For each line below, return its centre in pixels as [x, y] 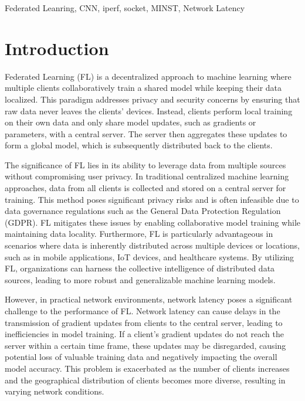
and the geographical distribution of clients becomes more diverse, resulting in [145, 380]
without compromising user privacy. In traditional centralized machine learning [147, 176]
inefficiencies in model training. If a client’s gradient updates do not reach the [144, 334]
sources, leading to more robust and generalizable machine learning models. [140, 279]
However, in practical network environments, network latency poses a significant [149, 299]
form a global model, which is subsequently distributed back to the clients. [139, 145]
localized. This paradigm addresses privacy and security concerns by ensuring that [152, 99]
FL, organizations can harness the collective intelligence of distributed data [140, 268]
